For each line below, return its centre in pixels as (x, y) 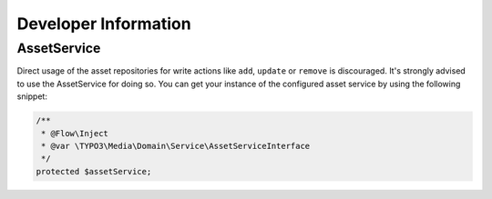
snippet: (32, 96)
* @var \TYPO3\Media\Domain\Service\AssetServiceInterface (176, 146)
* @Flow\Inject (75, 133)
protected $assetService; (94, 171)
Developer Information (104, 24)
